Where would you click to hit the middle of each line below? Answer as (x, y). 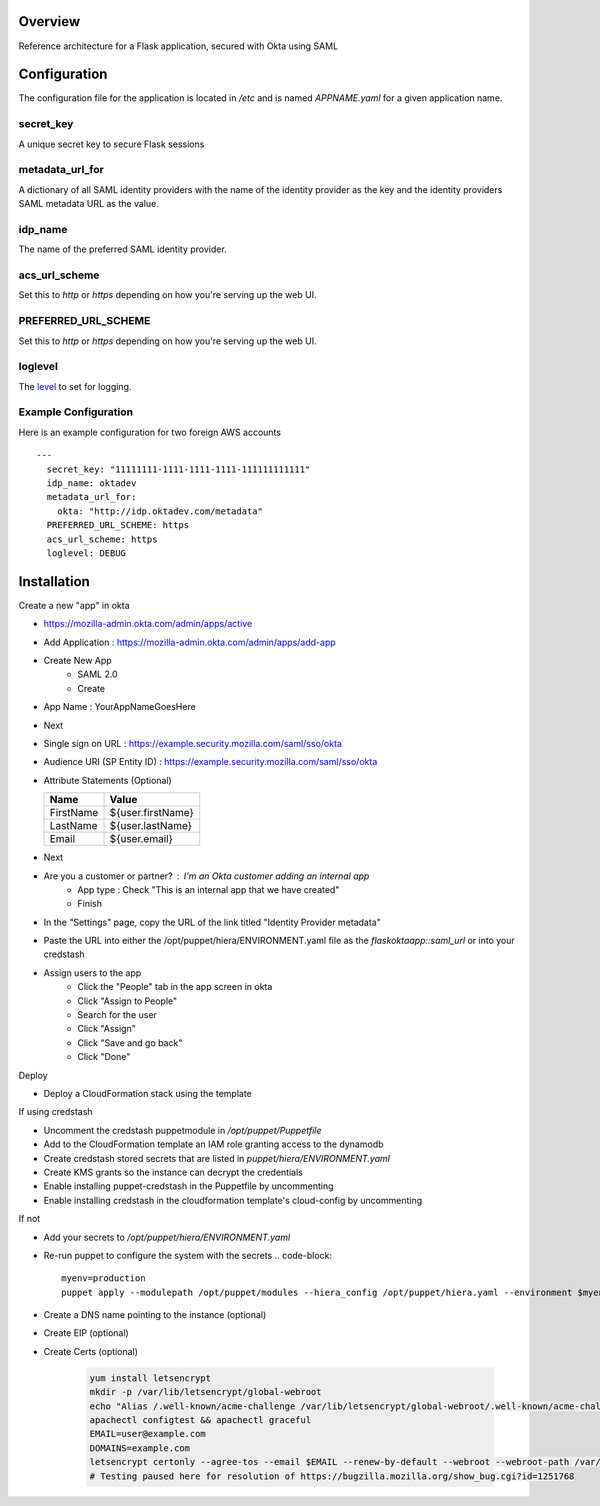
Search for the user (117, 1015)
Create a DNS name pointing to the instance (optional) (155, 1315)
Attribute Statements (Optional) (107, 780)
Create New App (77, 660)
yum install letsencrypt (150, 1378)
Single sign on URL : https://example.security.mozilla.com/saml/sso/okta (192, 743)
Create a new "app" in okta (74, 605)
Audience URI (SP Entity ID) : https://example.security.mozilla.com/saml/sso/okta (210, 762)
